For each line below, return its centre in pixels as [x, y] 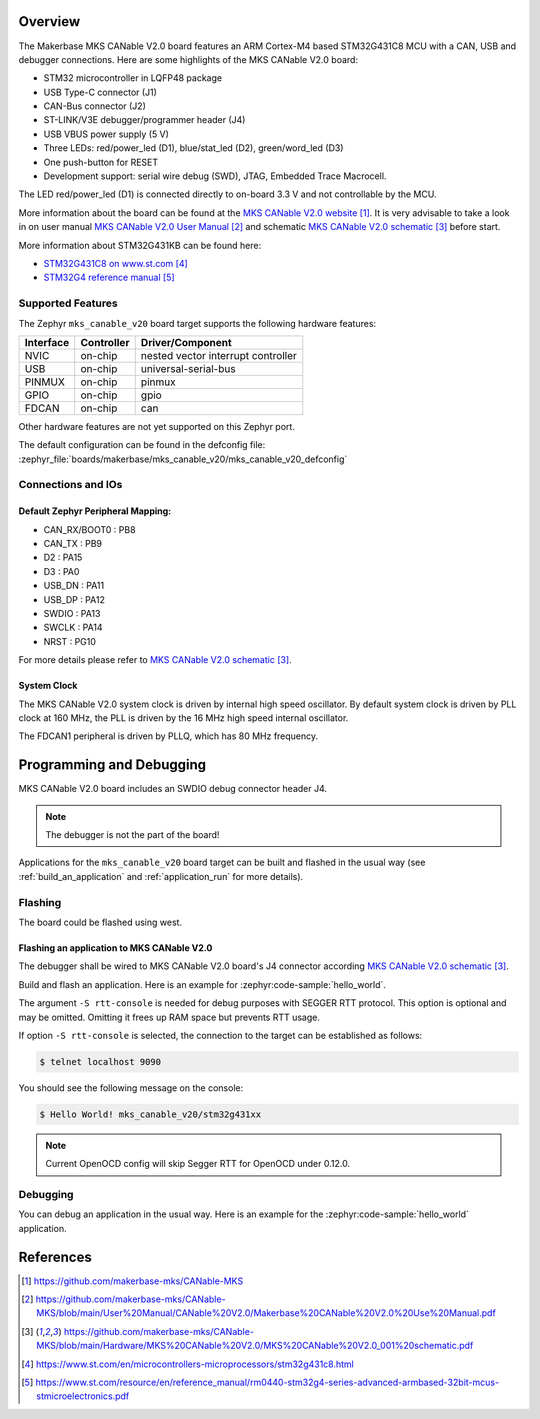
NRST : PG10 [70, 641]
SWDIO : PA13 [72, 613]
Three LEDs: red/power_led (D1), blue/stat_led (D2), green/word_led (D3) [193, 148]
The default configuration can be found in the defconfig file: [142, 445]
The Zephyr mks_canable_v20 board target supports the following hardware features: [197, 323]
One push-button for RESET [101, 162]
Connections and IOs [70, 485]
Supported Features [68, 303]
